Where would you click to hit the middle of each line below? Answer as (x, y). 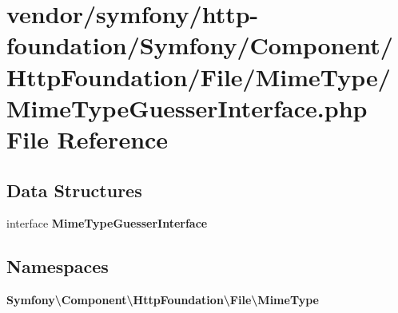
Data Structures (74, 190)
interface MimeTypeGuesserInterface (107, 223)
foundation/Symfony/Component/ (200, 45)
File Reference (88, 139)
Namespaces (58, 266)
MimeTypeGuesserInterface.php (187, 107)
